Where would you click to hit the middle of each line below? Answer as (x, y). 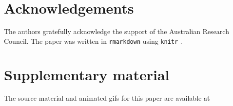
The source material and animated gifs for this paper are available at (107, 97)
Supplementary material (87, 74)
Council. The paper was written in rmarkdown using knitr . (93, 41)
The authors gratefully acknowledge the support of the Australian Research (116, 31)
